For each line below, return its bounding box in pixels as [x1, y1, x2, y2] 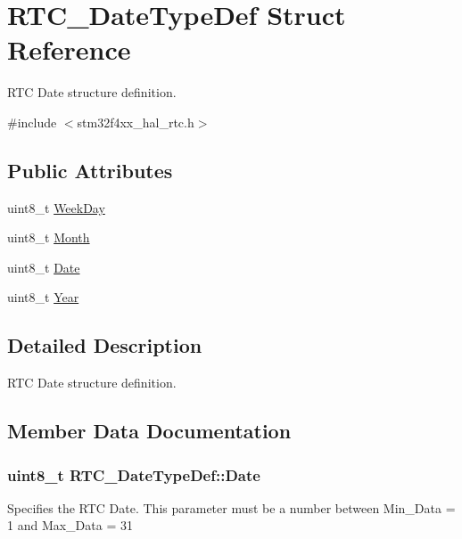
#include [7, 112, 57, 131]
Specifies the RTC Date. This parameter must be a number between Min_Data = [7, 498, 456, 517]
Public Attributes [7, 156, 173, 184]
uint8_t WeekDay [7, 198, 105, 216]
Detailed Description [7, 331, 202, 359]
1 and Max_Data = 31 [7, 516, 133, 535]
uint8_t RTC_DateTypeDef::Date [7, 463, 260, 486]
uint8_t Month [7, 228, 90, 247]
